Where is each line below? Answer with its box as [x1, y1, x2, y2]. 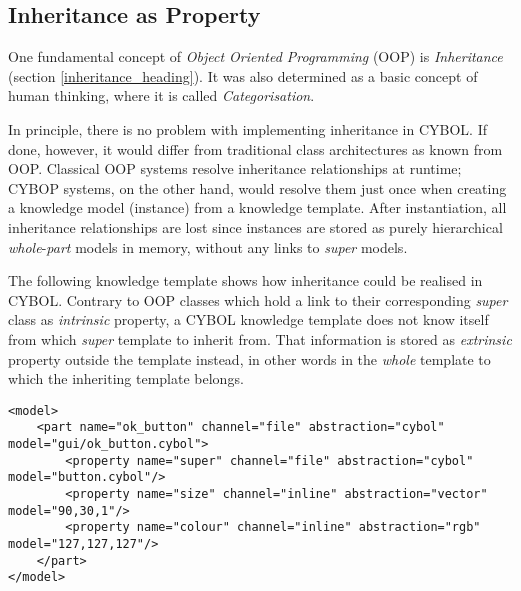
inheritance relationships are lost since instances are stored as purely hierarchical [8, 216, 503, 237]
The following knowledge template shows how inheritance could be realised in [8, 270, 483, 291]
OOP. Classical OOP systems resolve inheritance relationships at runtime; [8, 158, 462, 179]
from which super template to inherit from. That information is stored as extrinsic [8, 328, 512, 349]
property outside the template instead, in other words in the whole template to [8, 348, 491, 369]
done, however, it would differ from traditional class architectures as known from [8, 138, 503, 159]
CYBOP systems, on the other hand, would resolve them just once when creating [8, 177, 507, 198]
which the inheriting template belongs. [8, 368, 244, 389]
